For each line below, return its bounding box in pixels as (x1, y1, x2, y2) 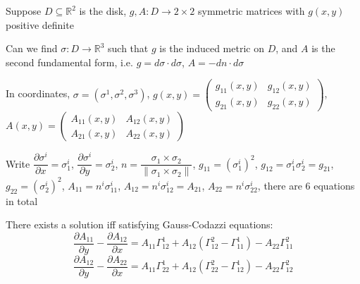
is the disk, (79, 4, 127, 18)
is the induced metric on (159, 41, 264, 56)
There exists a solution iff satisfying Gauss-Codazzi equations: (6, 217, 273, 232)
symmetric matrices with (198, 4, 305, 18)
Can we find (6, 41, 58, 56)
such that (108, 41, 149, 56)
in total (6, 193, 38, 208)
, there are (257, 178, 302, 192)
